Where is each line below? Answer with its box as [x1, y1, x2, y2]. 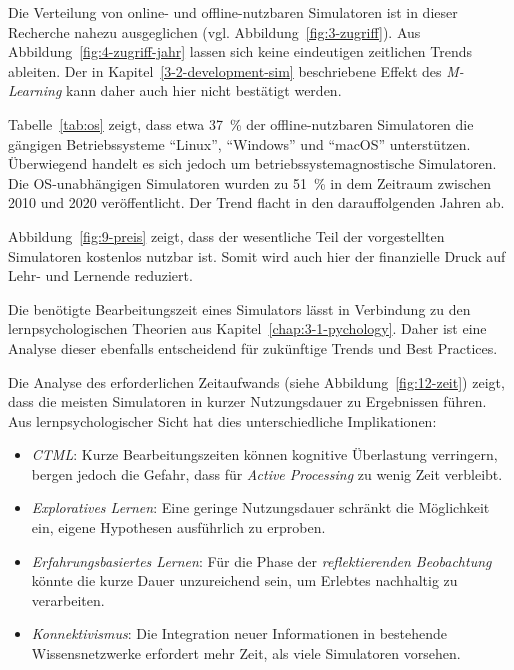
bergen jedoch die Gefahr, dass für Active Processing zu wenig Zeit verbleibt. [31, 463, 503, 484]
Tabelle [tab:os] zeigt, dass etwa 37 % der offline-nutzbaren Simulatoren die [8, 113, 474, 134]
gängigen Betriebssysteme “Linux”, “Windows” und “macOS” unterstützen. [8, 133, 471, 154]
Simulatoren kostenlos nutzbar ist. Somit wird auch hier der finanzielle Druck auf [8, 245, 506, 266]
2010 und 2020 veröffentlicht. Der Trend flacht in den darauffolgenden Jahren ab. [8, 192, 505, 213]
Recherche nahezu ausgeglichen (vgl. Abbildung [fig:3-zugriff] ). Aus [8, 21, 421, 42]
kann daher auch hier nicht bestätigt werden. [65, 80, 342, 101]
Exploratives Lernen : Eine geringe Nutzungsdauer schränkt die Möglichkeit [31, 497, 490, 518]
